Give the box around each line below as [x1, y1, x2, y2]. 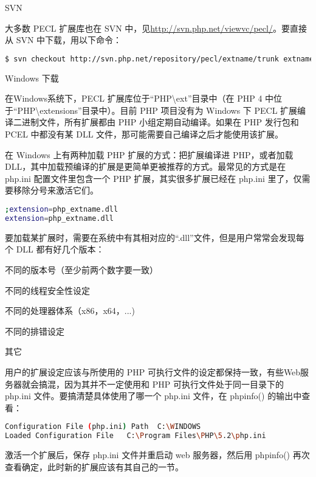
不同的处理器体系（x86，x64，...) [5, 304, 135, 317]
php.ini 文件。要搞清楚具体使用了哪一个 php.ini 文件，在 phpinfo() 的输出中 [5, 389, 302, 402]
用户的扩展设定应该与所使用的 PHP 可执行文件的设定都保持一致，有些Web [5, 365, 301, 378]
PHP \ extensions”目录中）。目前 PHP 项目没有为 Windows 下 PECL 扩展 [17, 103, 298, 116]
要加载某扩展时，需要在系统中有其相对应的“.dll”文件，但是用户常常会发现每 [5, 231, 304, 243]
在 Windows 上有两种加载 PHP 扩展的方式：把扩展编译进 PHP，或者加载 [5, 148, 294, 161]
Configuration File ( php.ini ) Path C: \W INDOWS [5, 422, 201, 431]
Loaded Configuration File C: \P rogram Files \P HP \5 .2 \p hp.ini [5, 431, 266, 440]
